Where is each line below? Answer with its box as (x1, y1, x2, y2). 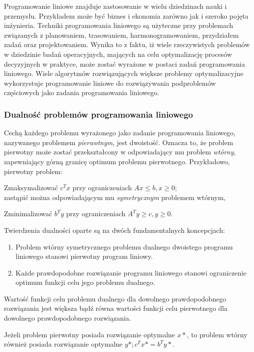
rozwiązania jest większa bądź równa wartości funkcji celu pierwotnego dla (4, 303, 227, 313)
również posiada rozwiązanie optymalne (4, 339, 123, 349)
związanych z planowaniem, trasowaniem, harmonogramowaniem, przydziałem (4, 29, 239, 40)
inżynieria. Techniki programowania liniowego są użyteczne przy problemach (4, 20, 233, 30)
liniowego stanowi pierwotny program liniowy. (15, 251, 153, 261)
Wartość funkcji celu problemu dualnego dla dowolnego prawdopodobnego (4, 293, 226, 303)
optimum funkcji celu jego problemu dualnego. (15, 277, 155, 287)
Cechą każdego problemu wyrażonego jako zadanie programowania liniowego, (4, 127, 236, 138)
